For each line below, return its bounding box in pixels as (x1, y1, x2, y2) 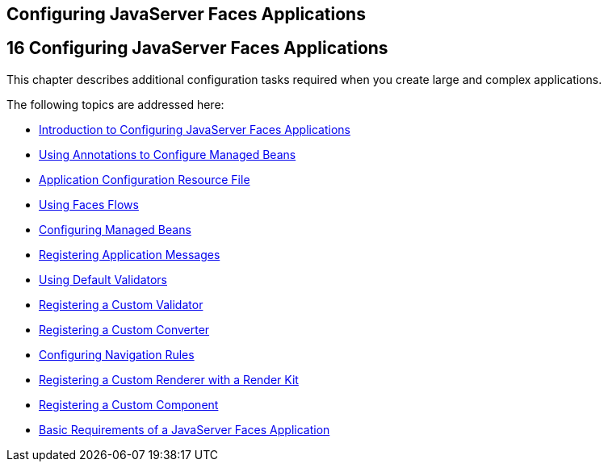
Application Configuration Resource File (39, 172, 250, 186)
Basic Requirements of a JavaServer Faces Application (39, 422, 330, 437)
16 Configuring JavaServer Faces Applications (6, 38, 388, 59)
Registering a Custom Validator (39, 297, 203, 311)
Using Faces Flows (39, 197, 139, 211)
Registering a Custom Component (39, 397, 219, 412)
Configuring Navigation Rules (39, 347, 195, 361)
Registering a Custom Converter (39, 322, 210, 336)
